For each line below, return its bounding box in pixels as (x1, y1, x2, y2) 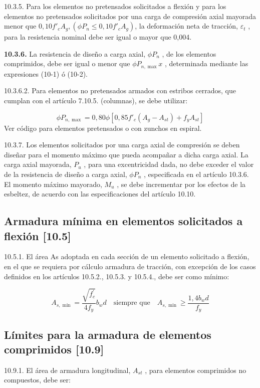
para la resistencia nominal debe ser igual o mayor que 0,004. (4, 32, 192, 42)
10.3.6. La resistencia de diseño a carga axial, (4, 48, 146, 59)
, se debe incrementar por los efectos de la (117, 178, 246, 189)
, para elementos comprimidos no (145, 364, 246, 375)
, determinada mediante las (165, 58, 248, 69)
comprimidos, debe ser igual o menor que (4, 58, 130, 69)
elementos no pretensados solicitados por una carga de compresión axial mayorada (4, 11, 256, 21)
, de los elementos (162, 48, 216, 59)
